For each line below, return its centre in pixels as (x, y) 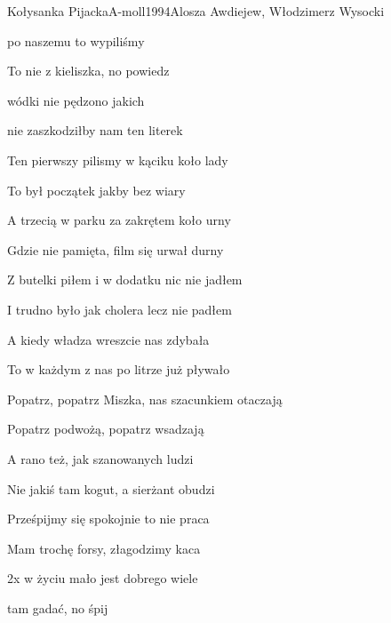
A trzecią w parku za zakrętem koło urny (119, 220)
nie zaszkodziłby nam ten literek (95, 130)
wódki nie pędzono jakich (76, 100)
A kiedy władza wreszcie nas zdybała (108, 339)
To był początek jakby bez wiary (96, 190)
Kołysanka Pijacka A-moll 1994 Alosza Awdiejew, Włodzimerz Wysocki (196, 11)
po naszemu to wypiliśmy (76, 40)
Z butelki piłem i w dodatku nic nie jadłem (125, 280)
